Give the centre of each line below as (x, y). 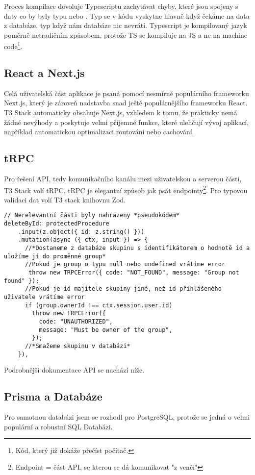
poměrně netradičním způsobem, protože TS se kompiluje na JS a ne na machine (126, 35)
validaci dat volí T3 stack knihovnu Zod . (65, 199)
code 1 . (13, 46)
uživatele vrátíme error (44, 297)
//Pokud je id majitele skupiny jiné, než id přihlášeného (123, 289)
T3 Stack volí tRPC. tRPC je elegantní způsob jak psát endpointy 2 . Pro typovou (126, 189)
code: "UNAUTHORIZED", (76, 321)
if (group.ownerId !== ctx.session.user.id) (99, 305)
